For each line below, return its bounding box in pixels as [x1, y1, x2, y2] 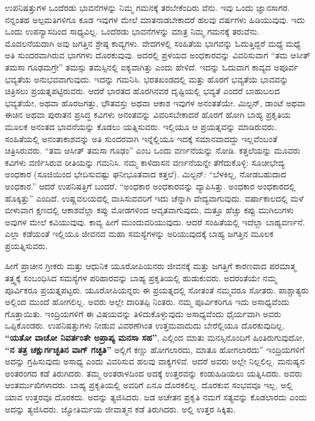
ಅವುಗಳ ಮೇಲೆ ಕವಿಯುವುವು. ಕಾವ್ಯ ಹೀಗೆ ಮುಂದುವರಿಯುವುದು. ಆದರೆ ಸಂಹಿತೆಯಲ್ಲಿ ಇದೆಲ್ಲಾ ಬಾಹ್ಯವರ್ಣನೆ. [5, 215, 305, 228]
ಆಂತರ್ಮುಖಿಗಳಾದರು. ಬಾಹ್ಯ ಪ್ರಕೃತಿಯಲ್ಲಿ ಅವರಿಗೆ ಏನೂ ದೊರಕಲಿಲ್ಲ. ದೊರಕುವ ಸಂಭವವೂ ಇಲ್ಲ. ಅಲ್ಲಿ [5, 378, 293, 391]
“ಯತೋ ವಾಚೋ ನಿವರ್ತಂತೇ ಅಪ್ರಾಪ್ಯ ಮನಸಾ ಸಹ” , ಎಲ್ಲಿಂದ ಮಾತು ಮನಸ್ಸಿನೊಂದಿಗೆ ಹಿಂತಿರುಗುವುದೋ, [5, 331, 305, 344]
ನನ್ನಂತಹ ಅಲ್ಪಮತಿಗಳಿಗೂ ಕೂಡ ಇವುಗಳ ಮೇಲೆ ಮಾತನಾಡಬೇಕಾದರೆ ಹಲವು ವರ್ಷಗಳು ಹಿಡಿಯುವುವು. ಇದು [5, 13, 305, 26]
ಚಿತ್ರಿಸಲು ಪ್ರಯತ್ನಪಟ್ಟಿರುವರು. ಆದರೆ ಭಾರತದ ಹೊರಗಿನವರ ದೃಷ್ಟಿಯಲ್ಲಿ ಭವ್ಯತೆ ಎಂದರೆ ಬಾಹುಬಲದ [5, 84, 280, 97]
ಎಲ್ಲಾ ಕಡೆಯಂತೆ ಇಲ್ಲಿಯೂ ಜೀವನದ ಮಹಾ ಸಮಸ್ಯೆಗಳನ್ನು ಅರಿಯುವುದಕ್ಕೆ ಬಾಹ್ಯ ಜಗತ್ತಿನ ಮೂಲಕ [5, 227, 274, 240]
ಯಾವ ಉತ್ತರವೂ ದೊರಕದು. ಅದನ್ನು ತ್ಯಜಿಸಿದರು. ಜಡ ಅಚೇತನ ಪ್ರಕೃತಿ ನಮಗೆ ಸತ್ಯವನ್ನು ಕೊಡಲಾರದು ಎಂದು [5, 391, 307, 403]
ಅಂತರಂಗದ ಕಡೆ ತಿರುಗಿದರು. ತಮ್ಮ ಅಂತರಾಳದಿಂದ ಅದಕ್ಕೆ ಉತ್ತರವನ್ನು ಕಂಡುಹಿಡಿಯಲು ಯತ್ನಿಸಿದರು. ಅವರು [5, 366, 302, 379]
